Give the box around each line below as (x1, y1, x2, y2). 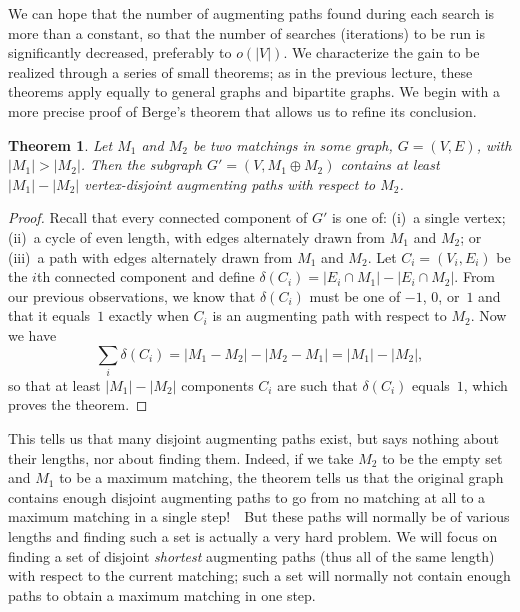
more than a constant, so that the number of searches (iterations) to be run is (8, 22, 486, 43)
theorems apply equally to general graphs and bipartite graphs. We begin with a (8, 81, 501, 102)
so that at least (8, 374, 101, 395)
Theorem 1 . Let (8, 134, 113, 155)
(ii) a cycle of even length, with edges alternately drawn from (8, 226, 386, 247)
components (181, 374, 254, 395)
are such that (277, 374, 358, 395)
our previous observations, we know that (8, 285, 256, 306)
